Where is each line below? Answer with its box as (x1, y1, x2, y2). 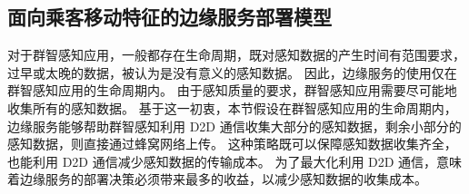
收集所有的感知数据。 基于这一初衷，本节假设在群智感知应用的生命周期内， (7, 98, 457, 117)
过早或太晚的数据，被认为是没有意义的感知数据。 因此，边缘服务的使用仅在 (7, 63, 457, 82)
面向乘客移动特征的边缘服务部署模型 (7, 3, 332, 31)
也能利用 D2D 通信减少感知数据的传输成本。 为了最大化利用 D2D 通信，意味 (7, 151, 463, 170)
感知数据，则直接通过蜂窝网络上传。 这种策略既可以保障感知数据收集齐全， (7, 134, 457, 153)
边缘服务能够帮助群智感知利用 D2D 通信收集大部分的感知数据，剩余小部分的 (7, 116, 462, 135)
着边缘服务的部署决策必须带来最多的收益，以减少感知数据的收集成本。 (7, 170, 427, 189)
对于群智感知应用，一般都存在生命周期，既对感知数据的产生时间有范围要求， (7, 45, 465, 64)
